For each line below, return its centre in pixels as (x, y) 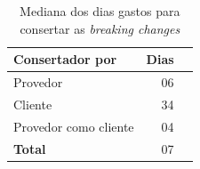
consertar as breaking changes (100, 28)
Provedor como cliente (74, 126)
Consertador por (65, 59)
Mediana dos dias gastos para (100, 11)
